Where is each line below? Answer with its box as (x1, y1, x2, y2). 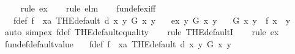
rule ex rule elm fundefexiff (20, 2, 156, 14)
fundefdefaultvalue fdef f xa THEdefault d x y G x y (4, 37, 231, 50)
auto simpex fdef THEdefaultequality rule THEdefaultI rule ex (4, 25, 279, 38)
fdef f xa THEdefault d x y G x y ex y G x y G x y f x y (13, 13, 291, 26)
